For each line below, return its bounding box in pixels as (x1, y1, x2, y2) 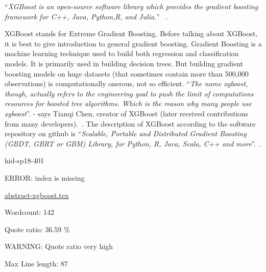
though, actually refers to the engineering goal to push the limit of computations (5, 88, 254, 98)
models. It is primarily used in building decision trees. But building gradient (5, 58, 244, 68)
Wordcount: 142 (5, 207, 54, 217)
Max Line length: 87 (5, 258, 68, 268)
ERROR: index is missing (5, 172, 85, 183)
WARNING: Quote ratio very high (5, 241, 113, 252)
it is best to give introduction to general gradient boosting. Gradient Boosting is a (5, 38, 262, 48)
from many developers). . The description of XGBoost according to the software (5, 118, 256, 129)
